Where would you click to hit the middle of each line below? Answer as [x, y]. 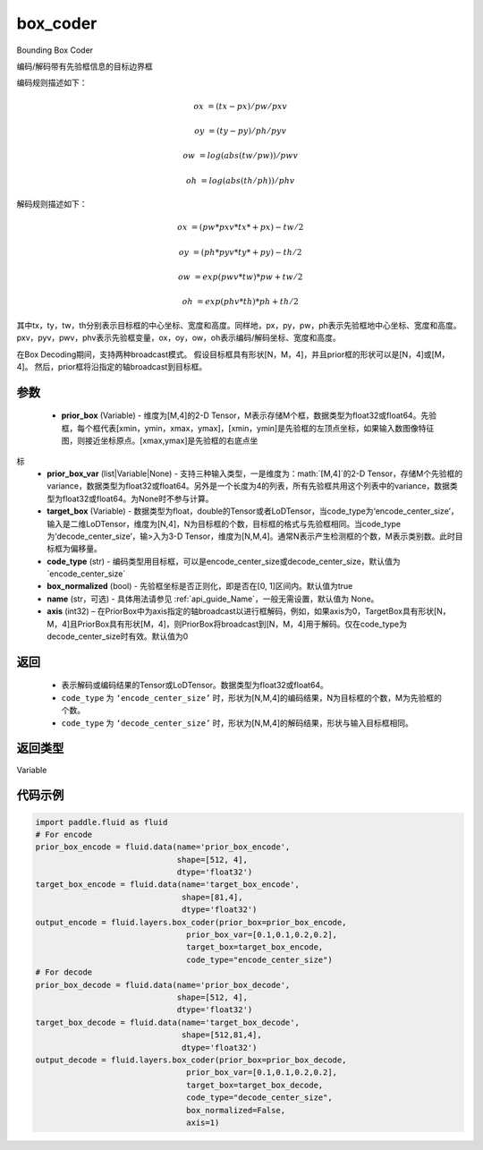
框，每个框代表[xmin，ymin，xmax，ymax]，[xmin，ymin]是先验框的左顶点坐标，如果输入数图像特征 [248, 428]
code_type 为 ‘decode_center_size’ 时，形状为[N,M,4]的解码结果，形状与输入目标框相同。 [237, 723]
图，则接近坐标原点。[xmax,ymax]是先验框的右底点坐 [160, 441]
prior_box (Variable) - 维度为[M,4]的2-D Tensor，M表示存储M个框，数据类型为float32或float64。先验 [249, 415]
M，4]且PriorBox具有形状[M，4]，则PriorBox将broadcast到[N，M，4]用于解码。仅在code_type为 [227, 624]
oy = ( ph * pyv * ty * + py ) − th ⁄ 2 [241, 252]
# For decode [64, 972]
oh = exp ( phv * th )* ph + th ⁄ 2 [240, 302]
